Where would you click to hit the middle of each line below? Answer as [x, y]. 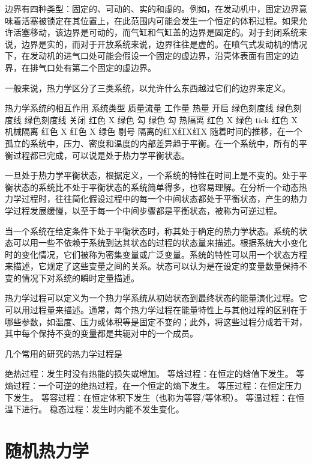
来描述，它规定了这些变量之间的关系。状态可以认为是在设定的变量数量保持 [152, 266]
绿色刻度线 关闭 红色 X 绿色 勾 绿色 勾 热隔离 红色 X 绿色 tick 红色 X [161, 119]
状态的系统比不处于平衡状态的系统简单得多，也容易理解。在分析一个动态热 [160, 187]
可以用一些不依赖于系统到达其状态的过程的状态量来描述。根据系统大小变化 [160, 243]
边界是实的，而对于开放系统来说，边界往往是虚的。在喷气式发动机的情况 [164, 44]
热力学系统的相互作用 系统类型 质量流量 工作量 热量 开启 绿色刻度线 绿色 [149, 108]
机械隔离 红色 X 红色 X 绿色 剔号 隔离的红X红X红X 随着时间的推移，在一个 [154, 131]
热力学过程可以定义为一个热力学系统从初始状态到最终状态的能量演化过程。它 [156, 298]
